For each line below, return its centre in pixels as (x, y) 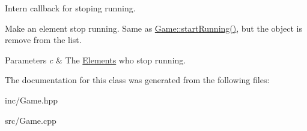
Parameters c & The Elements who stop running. (96, 60)
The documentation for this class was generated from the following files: (137, 80)
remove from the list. (43, 40)
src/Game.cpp (31, 120)
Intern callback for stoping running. (70, 8)
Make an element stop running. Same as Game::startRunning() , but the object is (153, 28)
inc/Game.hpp (32, 100)
